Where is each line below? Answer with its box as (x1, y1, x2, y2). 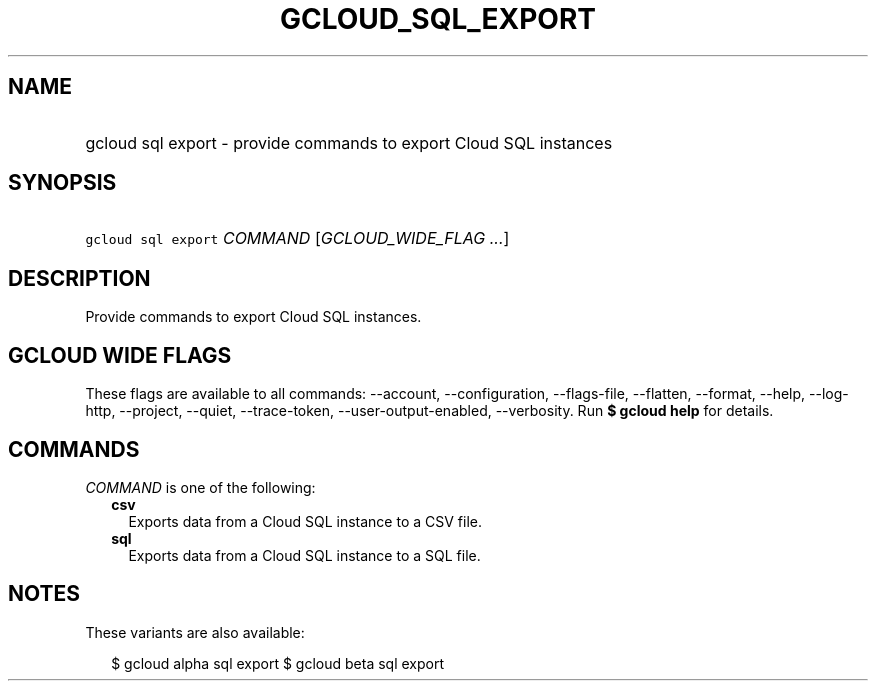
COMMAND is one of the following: (85, 478, 316, 496)
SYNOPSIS (8, 170, 117, 196)
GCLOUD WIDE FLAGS (8, 342, 232, 368)
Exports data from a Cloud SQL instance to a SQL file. (128, 546, 481, 564)
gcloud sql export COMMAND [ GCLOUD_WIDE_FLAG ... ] (85, 228, 510, 249)
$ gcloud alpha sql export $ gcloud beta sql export (111, 654, 444, 672)
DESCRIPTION (8, 265, 151, 291)
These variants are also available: (85, 623, 305, 641)
